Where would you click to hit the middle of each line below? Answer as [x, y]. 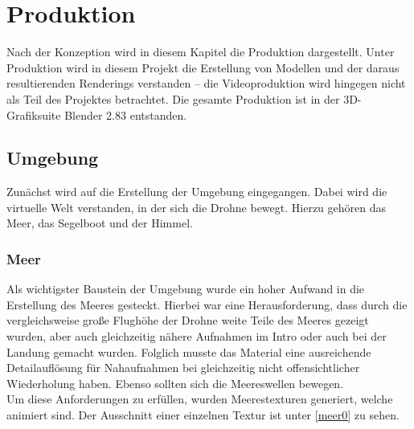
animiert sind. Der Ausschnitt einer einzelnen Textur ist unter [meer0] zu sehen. [203, 415]
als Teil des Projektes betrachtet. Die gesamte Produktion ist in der [173, 98]
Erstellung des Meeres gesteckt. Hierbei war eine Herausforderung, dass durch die [207, 304]
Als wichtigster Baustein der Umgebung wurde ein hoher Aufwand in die [186, 289]
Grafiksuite [34, 114]
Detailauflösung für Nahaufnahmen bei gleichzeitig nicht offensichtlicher [183, 368]
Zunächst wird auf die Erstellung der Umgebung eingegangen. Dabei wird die [197, 192]
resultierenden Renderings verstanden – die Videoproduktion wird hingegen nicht [206, 83]
